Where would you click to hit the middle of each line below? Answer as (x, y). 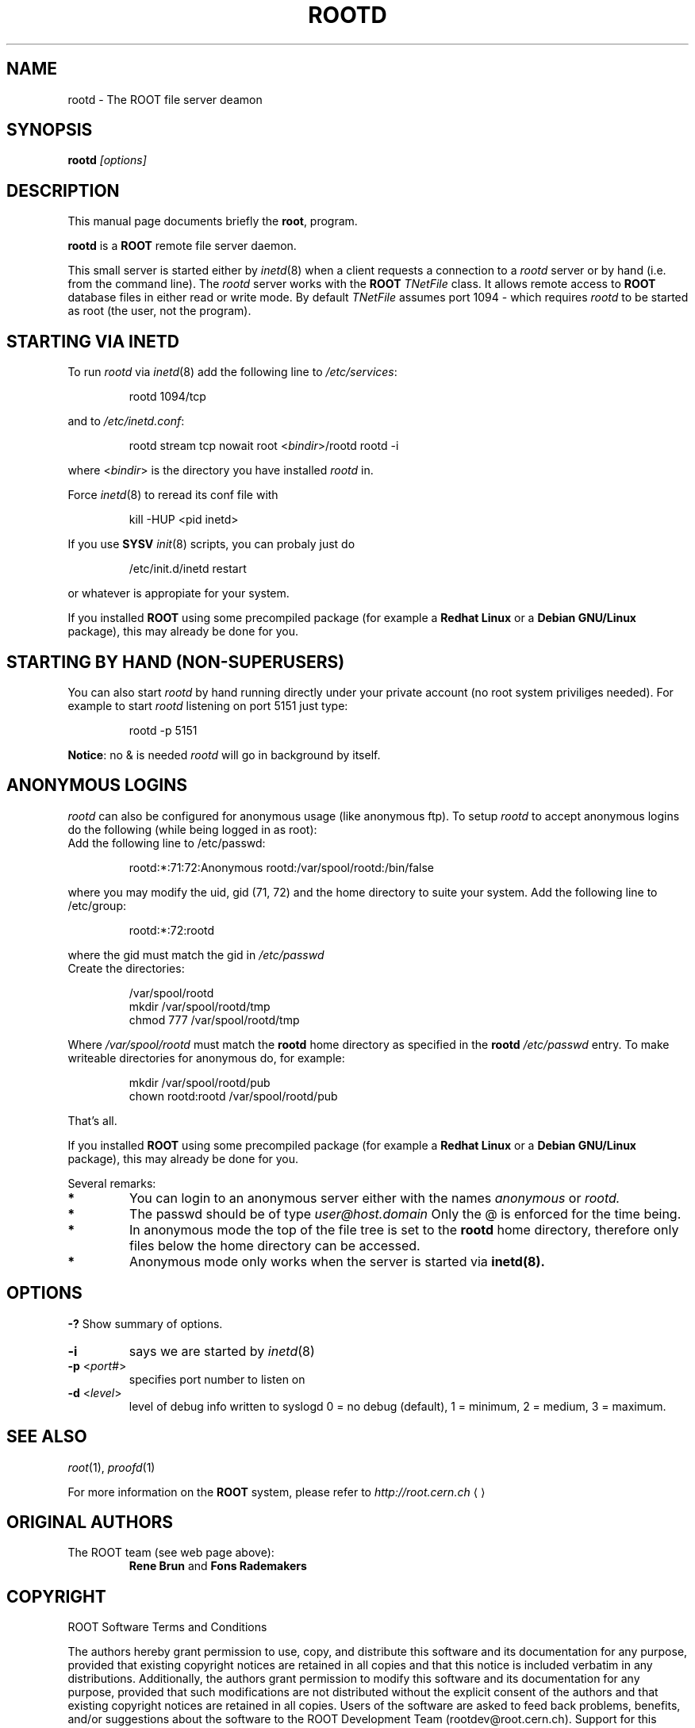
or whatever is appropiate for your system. (179, 593)
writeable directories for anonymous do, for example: (206, 1058)
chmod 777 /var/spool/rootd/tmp (214, 1020)
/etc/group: (97, 905)
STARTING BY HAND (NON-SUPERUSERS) (176, 662)
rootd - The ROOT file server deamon (165, 99)
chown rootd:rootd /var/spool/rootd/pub (233, 1096)
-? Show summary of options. (145, 1323)
